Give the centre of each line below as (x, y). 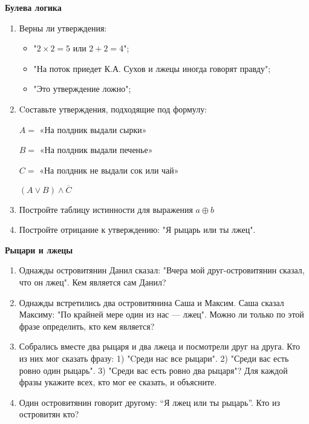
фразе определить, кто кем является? (87, 326)
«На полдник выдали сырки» (93, 129)
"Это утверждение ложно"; (82, 89)
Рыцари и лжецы (39, 250)
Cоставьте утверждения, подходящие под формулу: (113, 109)
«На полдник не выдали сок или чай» (109, 170)
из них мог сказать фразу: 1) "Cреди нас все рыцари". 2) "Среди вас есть (154, 358)
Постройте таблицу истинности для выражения (106, 209)
